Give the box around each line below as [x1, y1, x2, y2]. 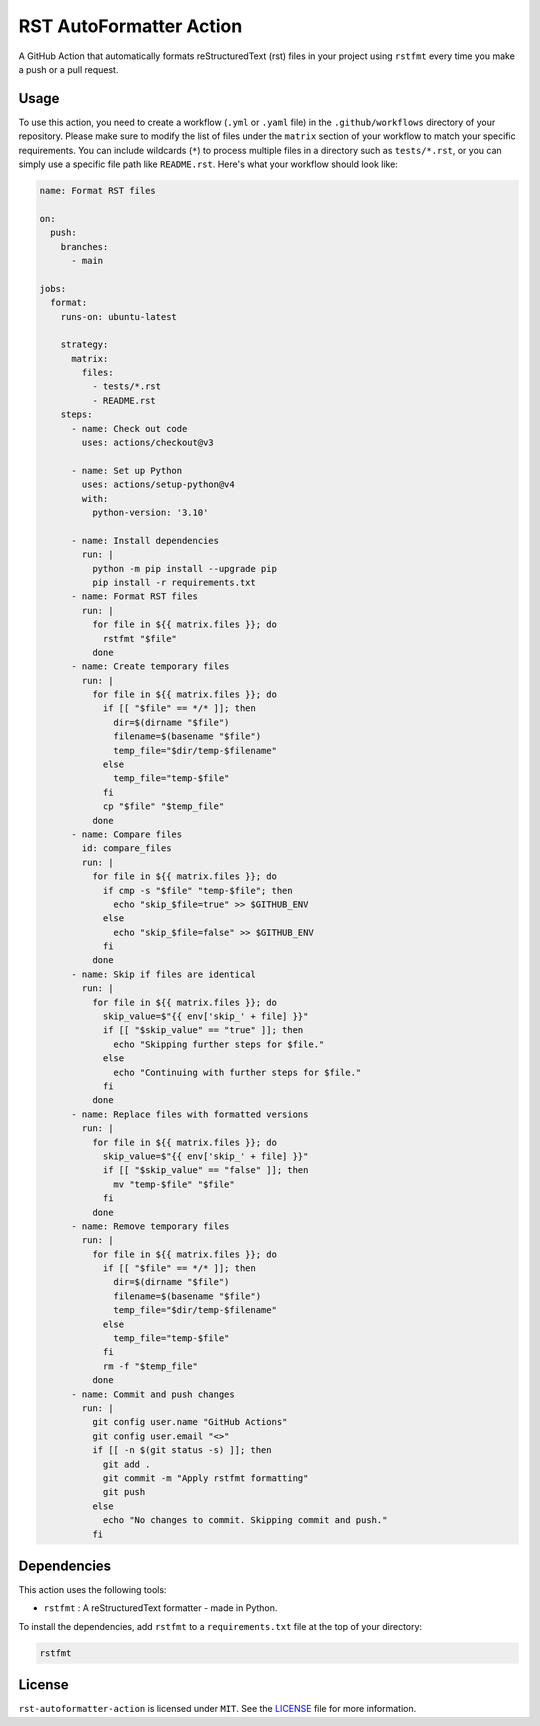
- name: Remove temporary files [71, 1220, 230, 1232]
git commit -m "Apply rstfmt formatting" [102, 1472, 309, 1484]
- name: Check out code [71, 423, 188, 434]
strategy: [60, 339, 109, 350]
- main [71, 255, 104, 266]
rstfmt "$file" [102, 633, 177, 644]
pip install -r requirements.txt [91, 576, 257, 588]
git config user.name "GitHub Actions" [91, 1416, 288, 1428]
